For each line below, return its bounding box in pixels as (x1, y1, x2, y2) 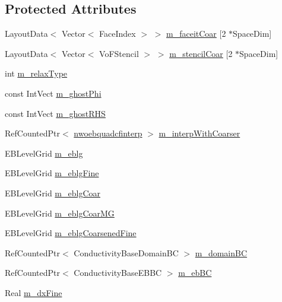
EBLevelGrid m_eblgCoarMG (5, 206, 115, 219)
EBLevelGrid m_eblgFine (5, 167, 99, 179)
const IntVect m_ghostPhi (5, 87, 102, 99)
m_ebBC (178, 266, 212, 279)
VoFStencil (99, 47, 139, 59)
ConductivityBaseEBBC (74, 266, 162, 279)
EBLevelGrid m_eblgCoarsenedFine (5, 227, 137, 239)
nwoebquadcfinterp (74, 127, 142, 139)
